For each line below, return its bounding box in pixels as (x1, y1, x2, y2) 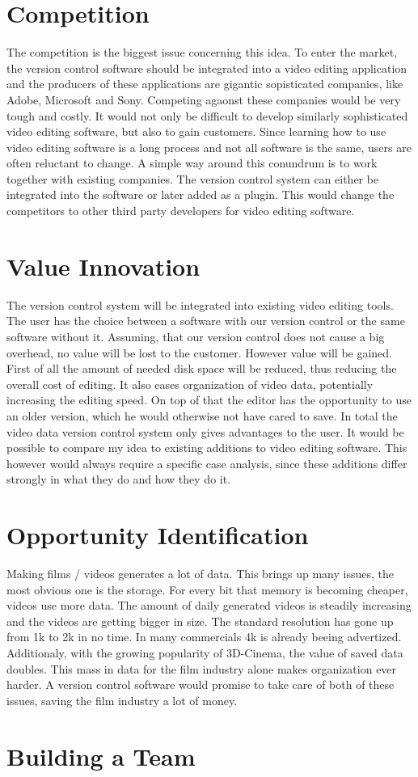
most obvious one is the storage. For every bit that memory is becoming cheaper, (6, 581, 408, 598)
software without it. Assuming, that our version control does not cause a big (6, 327, 385, 344)
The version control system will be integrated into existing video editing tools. (6, 296, 394, 313)
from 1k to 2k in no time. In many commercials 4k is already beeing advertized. (6, 628, 402, 645)
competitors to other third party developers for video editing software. (6, 202, 355, 219)
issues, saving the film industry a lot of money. (6, 691, 238, 708)
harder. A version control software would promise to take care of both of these (6, 676, 395, 693)
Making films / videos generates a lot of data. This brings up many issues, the (6, 565, 395, 582)
